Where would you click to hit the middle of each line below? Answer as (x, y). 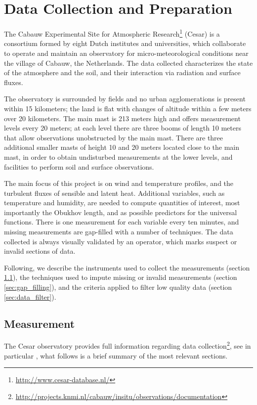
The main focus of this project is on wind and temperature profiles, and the (119, 183)
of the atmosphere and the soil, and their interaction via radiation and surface (122, 72)
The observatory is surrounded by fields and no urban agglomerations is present (125, 99)
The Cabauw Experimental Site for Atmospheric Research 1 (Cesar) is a (112, 33)
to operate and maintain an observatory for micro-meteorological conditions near (126, 53)
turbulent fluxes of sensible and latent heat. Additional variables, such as (114, 193)
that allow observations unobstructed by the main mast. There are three (114, 137)
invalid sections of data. (40, 251)
